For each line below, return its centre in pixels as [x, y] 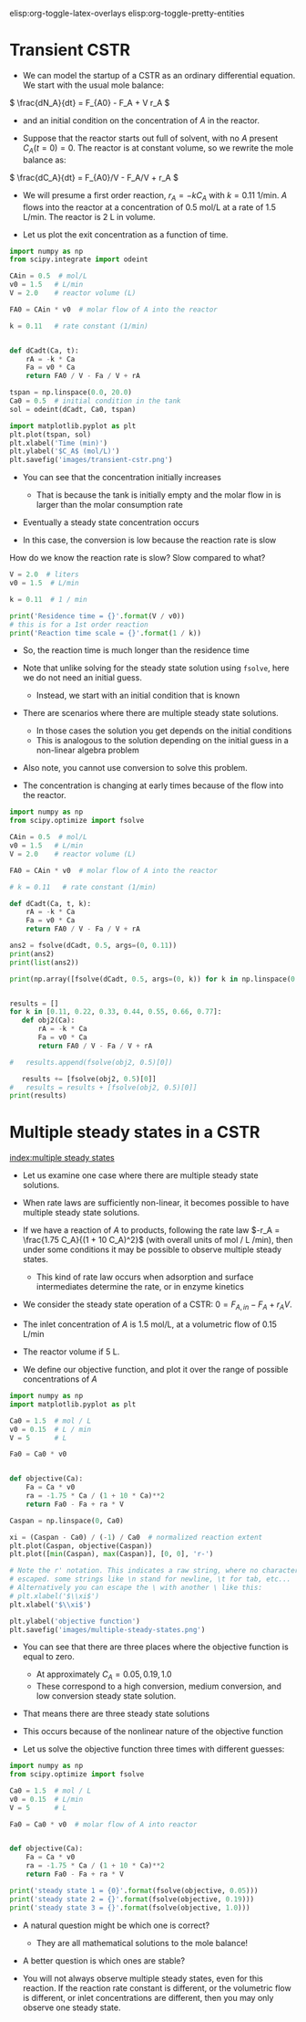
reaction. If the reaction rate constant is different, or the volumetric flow [157, 1988]
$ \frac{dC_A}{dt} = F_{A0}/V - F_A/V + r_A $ [94, 177]
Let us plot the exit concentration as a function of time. [125, 234]
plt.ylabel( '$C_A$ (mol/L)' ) [65, 451]
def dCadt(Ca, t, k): [51, 903]
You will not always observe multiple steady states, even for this [143, 1978]
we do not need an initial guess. [82, 678]
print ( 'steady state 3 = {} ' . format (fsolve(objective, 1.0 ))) [130, 1908]
